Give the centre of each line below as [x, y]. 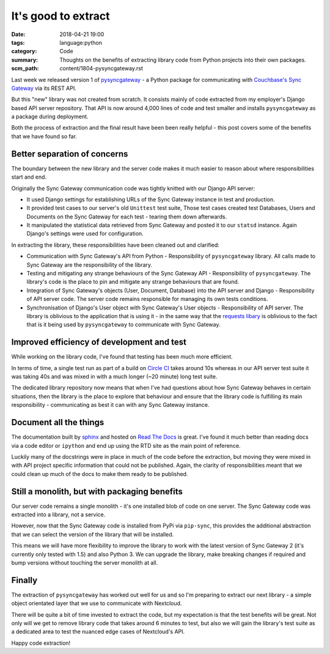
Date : [18, 34]
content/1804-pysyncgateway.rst [101, 69]
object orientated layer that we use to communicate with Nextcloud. [97, 603]
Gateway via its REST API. [44, 88]
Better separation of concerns [70, 154]
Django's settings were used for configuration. [85, 234]
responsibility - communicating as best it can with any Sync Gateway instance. [110, 405]
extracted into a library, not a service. [58, 515]
